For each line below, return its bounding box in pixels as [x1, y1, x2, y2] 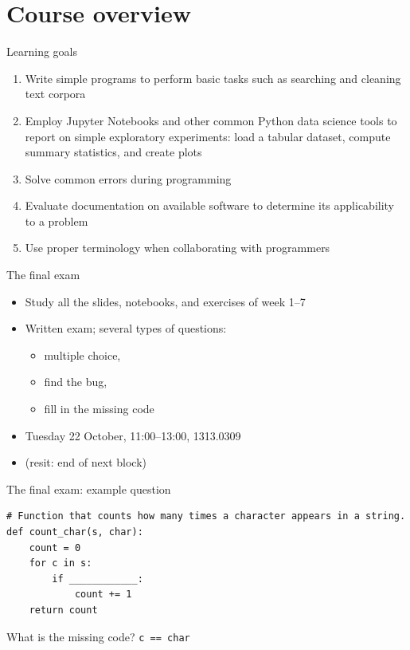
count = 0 [29, 542, 81, 553]
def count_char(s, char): [6, 526, 143, 538]
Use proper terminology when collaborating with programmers [25, 239, 330, 256]
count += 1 [74, 589, 132, 601]
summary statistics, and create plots [25, 144, 202, 160]
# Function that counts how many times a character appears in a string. [6, 510, 406, 522]
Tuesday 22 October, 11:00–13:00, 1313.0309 [25, 427, 241, 443]
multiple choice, [44, 346, 121, 363]
